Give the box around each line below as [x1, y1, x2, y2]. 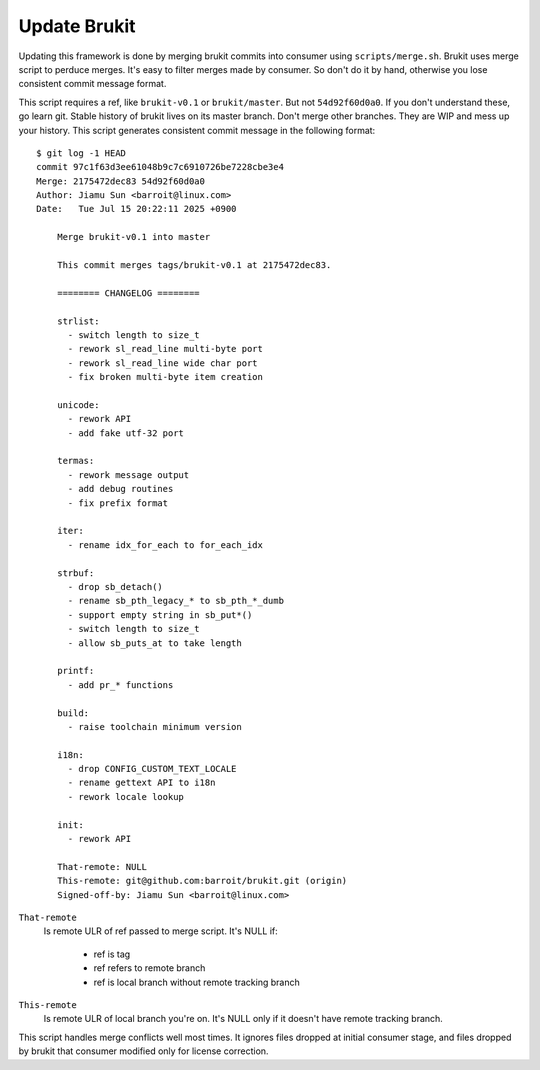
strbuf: [56, 567, 95, 579]
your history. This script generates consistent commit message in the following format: [18, 124, 376, 136]
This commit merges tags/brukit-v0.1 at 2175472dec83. [56, 260, 332, 271]
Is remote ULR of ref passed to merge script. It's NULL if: [43, 925, 279, 937]
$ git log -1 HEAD [36, 147, 127, 159]
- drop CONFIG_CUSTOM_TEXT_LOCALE [67, 763, 237, 775]
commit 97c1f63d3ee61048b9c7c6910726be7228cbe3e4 [36, 161, 285, 173]
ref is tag [93, 948, 131, 960]
